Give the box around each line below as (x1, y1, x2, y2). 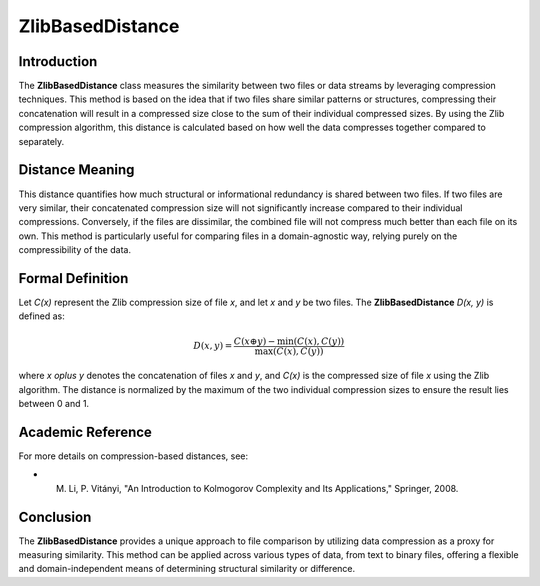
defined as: (18, 310, 65, 322)
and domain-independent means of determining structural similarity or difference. (18, 563, 356, 575)
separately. (18, 135, 65, 147)
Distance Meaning (18, 161, 135, 179)
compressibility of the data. (18, 244, 132, 256)
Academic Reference (18, 423, 152, 440)
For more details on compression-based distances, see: (18, 450, 249, 462)
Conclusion (18, 508, 92, 525)
